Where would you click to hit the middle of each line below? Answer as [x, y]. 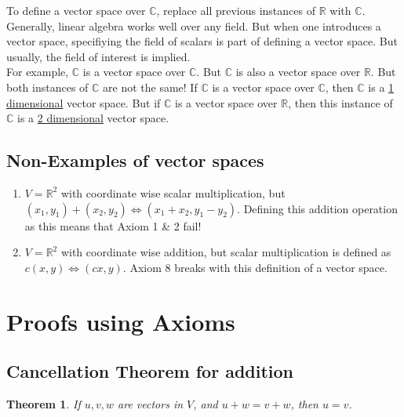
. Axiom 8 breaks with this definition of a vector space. [255, 267]
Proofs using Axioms [121, 321]
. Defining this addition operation [317, 208]
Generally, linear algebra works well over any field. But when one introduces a [194, 25]
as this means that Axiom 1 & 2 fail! [113, 225]
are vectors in [151, 403]
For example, [38, 72]
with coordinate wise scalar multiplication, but [173, 192]
